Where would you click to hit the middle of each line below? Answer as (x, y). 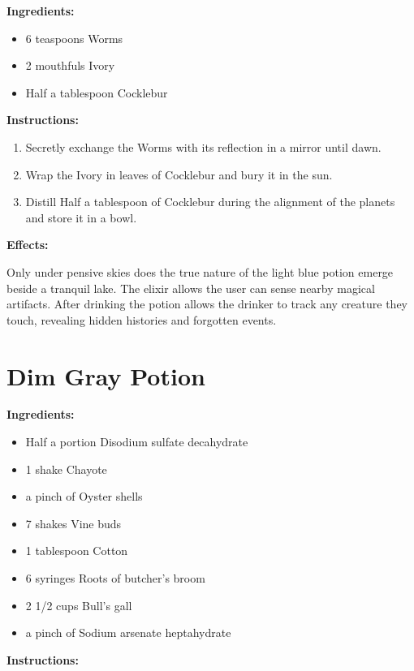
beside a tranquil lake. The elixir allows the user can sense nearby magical (191, 288)
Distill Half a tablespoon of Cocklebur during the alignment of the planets (210, 202)
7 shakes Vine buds (73, 523)
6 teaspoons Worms (74, 38)
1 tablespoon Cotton (77, 551)
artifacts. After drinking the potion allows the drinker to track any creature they (207, 304)
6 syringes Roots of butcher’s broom (115, 578)
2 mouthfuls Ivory (70, 65)
